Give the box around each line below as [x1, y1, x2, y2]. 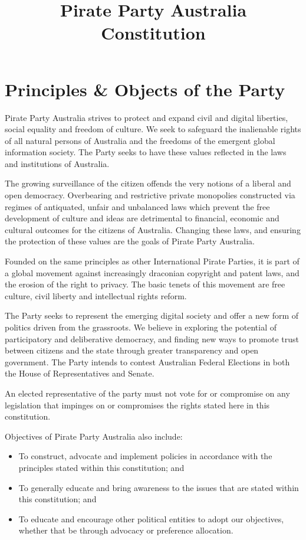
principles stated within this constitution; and [18, 461, 185, 473]
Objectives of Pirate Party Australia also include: [5, 430, 183, 442]
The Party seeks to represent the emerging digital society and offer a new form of [5, 309, 299, 322]
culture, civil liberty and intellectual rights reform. [5, 289, 187, 302]
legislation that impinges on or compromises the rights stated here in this [5, 398, 270, 411]
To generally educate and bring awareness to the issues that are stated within [18, 481, 299, 493]
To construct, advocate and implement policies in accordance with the [18, 450, 272, 462]
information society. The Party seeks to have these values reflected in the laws [5, 146, 287, 158]
